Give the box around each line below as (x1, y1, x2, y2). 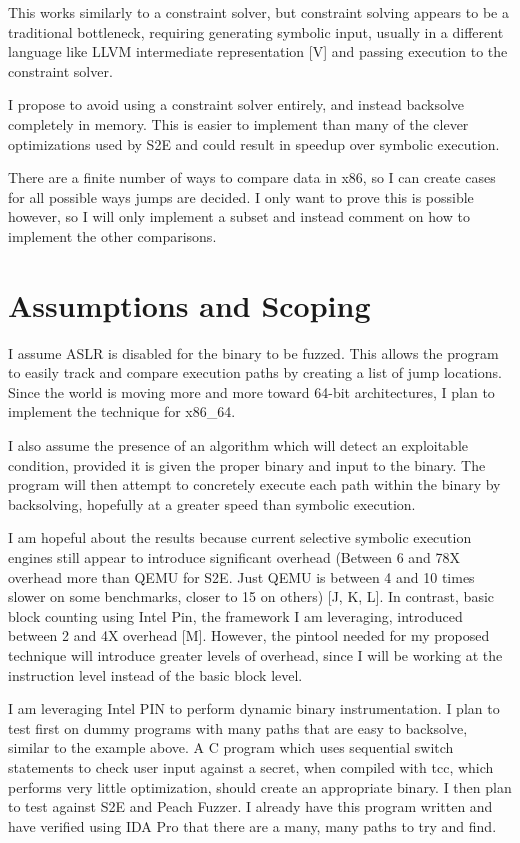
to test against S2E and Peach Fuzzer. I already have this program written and (8, 796, 493, 817)
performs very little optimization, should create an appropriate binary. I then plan (8, 776, 512, 797)
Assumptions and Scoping (8, 284, 371, 325)
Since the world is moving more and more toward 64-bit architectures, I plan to (8, 381, 495, 402)
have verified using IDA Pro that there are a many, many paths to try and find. (8, 815, 497, 836)
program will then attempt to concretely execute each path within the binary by (8, 474, 501, 495)
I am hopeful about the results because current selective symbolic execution (8, 527, 472, 548)
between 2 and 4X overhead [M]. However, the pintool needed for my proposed (8, 625, 490, 646)
